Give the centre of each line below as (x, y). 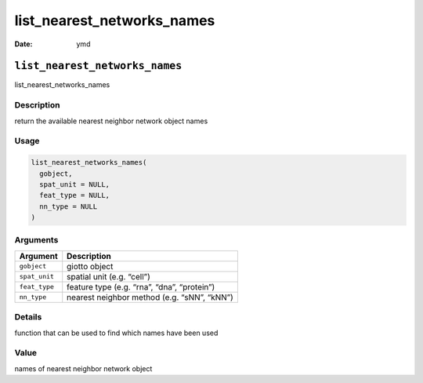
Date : (23, 44)
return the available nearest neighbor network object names (111, 121)
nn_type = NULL (69, 206)
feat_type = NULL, (74, 195)
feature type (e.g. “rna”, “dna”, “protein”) (141, 286)
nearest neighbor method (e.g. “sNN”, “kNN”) (150, 297)
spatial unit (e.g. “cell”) (108, 276)
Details (28, 317)
